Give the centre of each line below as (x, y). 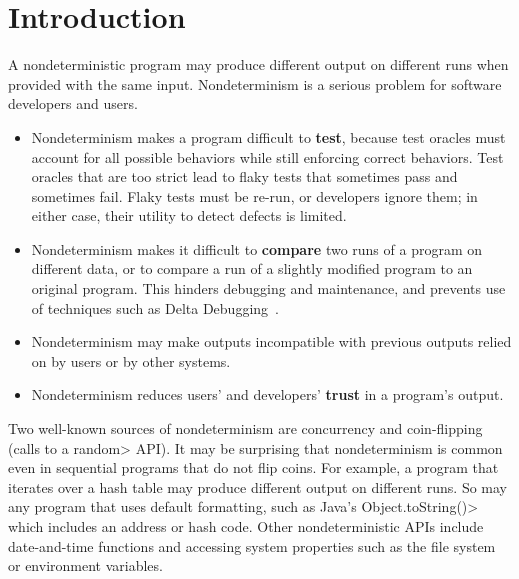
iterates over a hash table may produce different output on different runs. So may (258, 486)
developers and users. (73, 103)
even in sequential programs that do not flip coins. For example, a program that (253, 467)
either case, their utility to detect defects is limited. (189, 215)
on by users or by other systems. (131, 360)
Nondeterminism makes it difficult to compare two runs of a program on (257, 248)
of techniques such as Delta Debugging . (155, 307)
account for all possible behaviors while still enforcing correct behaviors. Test (267, 156)
